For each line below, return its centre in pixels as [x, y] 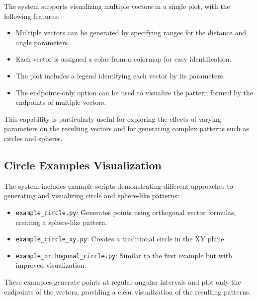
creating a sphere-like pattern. [61, 222]
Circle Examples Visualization [83, 165]
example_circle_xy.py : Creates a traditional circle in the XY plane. [121, 239]
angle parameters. [43, 42]
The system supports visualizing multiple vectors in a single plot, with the [117, 6]
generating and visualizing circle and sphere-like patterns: [92, 195]
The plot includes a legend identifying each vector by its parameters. [120, 75]
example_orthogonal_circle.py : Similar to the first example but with [124, 255]
